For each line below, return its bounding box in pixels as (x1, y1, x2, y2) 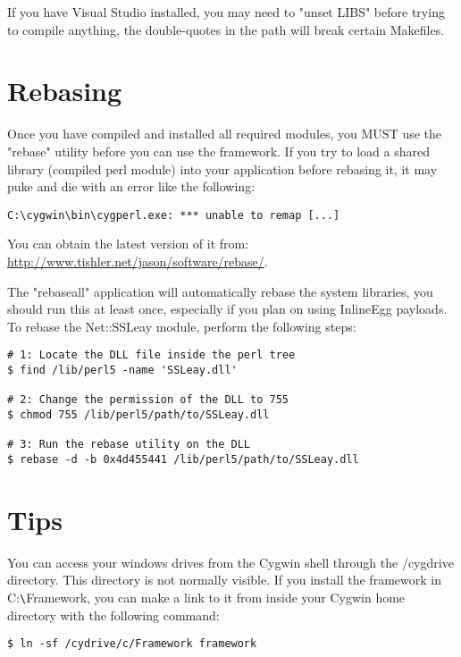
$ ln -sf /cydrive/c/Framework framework (7, 637, 257, 651)
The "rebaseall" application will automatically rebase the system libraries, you (7, 282, 433, 300)
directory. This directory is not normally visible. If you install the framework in (7, 570, 441, 589)
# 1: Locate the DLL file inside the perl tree (7, 349, 296, 362)
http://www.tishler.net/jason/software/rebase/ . (7, 251, 268, 270)
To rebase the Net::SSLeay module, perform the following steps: (7, 316, 356, 335)
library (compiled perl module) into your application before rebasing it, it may (7, 159, 438, 178)
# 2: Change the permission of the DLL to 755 (7, 393, 289, 407)
